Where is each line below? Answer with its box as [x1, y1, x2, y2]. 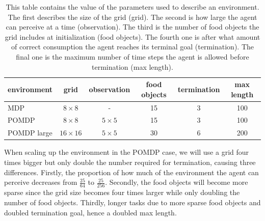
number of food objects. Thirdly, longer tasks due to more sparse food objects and [4, 197, 261, 208]
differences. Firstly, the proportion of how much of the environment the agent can [4, 167, 259, 177]
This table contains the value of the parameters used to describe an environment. [6, 2, 259, 12]
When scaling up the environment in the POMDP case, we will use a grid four [4, 147, 249, 157]
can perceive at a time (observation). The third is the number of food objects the [6, 21, 259, 32]
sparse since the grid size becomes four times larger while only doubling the [4, 187, 240, 198]
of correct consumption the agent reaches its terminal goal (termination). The [11, 41, 254, 52]
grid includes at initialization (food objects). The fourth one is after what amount [5, 31, 260, 42]
